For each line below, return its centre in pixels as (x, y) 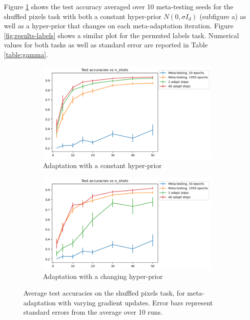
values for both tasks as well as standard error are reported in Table (106, 45)
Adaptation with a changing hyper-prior (103, 276)
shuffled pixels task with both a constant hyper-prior (83, 16)
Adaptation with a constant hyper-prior (102, 165)
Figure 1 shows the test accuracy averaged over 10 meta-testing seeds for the (119, 6)
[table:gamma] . (26, 54)
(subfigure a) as (223, 16)
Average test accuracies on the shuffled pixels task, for (104, 292)
